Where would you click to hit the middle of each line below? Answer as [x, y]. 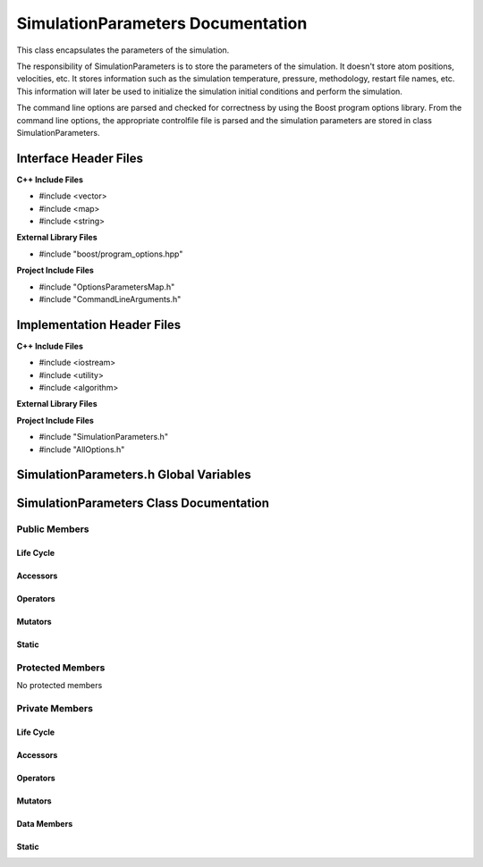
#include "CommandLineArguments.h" [110, 299]
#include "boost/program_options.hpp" [111, 254]
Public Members [53, 529]
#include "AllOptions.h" [82, 449]
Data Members [45, 823]
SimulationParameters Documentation [162, 23]
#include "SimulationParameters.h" [104, 437]
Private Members [55, 709]
